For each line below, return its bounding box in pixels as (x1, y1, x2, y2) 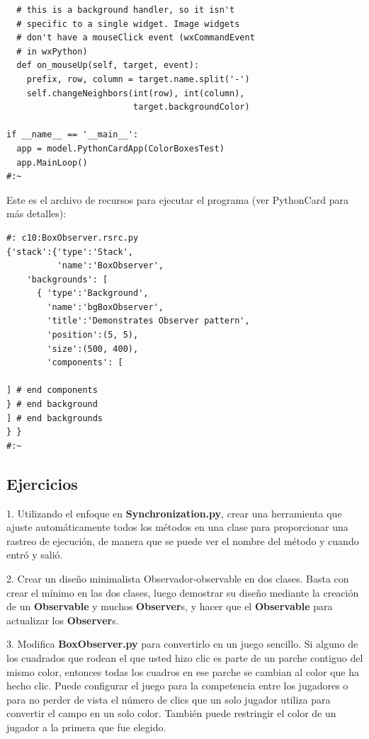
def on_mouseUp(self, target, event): (16, 60, 200, 71)
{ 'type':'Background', (36, 288, 149, 299)
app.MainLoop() (16, 157, 88, 168)
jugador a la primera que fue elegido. (6, 719, 166, 734)
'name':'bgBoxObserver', (47, 302, 164, 312)
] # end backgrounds (6, 413, 103, 423)
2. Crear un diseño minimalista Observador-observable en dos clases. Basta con (6, 571, 349, 585)
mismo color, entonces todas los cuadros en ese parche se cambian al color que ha (6, 664, 359, 679)
